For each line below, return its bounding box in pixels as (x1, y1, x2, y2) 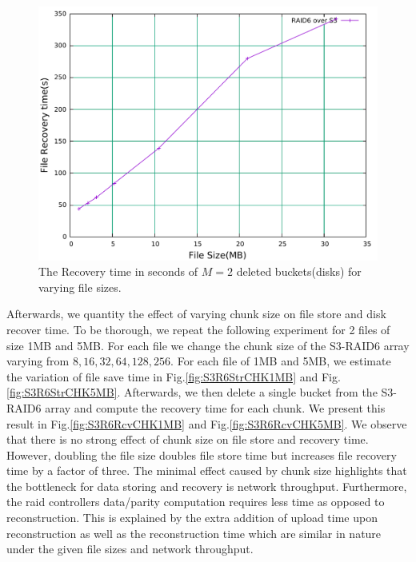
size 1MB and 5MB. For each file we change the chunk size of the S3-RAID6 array (6, 337, 410, 353)
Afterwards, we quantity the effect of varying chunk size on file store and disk (6, 305, 386, 322)
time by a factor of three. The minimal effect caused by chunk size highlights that (6, 462, 407, 479)
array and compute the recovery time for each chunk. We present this (45, 399, 386, 416)
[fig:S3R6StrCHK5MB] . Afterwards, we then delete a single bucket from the (6, 384, 378, 401)
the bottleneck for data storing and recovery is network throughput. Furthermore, (6, 477, 407, 494)
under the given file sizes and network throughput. (6, 540, 254, 557)
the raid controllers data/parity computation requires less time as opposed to (6, 493, 385, 510)
